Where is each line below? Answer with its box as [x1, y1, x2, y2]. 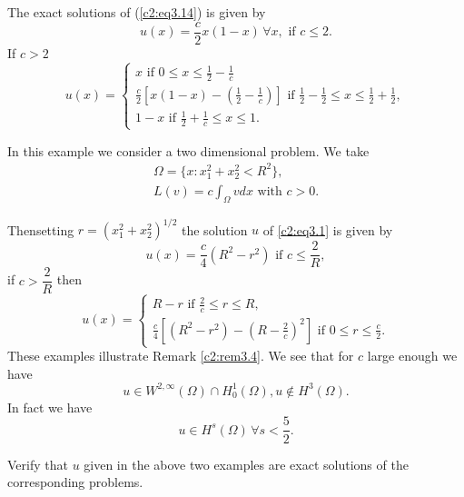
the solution [182, 220, 248, 239]
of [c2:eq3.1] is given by [262, 220, 393, 239]
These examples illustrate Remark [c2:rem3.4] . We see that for [7, 346, 354, 365]
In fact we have [7, 397, 93, 416]
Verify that [7, 454, 68, 473]
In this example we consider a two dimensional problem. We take [7, 141, 370, 160]
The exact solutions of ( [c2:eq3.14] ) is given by [7, 3, 266, 21]
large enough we [367, 346, 458, 365]
